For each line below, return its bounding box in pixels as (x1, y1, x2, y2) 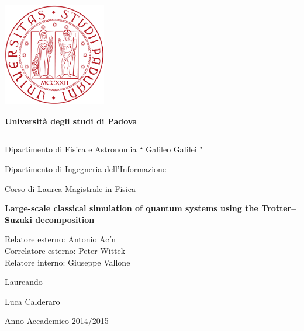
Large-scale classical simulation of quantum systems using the (5, 202, 258, 214)
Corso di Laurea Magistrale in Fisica (5, 182, 136, 194)
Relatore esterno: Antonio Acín (5, 233, 116, 245)
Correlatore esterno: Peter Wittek (5, 244, 126, 256)
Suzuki (5, 213, 32, 225)
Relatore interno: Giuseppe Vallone (5, 256, 130, 268)
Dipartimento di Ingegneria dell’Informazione (5, 162, 167, 175)
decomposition (35, 213, 95, 225)
